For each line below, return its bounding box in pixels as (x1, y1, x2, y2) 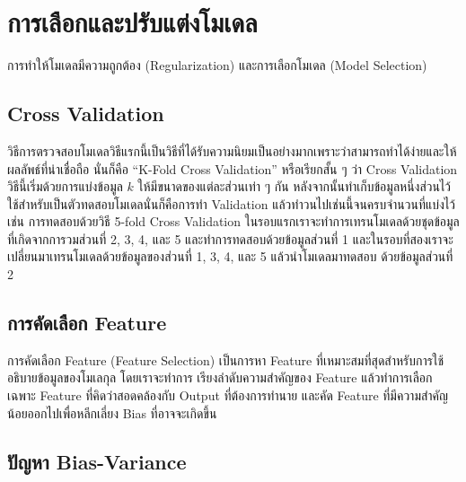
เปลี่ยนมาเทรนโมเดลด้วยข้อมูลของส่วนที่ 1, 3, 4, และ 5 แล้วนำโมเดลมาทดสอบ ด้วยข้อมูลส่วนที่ (7, 247, 453, 266)
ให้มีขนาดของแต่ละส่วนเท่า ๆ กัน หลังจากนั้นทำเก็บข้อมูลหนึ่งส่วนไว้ (137, 177, 452, 196)
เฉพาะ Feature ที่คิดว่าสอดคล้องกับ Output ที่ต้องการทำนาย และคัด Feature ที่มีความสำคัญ (7, 386, 449, 405)
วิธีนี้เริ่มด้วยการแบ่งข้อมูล (7, 177, 123, 196)
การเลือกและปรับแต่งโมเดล (7, 4, 258, 40)
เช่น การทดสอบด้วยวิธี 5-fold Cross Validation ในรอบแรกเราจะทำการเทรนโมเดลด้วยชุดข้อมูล (7, 212, 460, 231)
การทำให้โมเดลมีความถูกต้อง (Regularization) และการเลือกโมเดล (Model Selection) (7, 56, 427, 74)
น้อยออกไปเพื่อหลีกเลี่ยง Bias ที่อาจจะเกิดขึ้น (7, 403, 217, 422)
